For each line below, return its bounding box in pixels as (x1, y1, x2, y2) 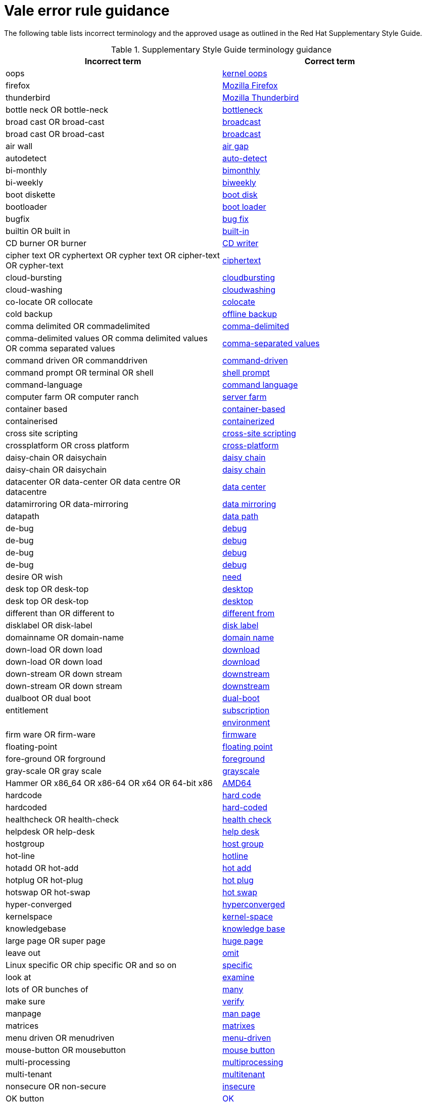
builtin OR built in (6, 225, 70, 236)
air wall (6, 141, 33, 151)
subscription (222, 705, 270, 715)
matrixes (222, 1020, 255, 1031)
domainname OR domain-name (6, 632, 124, 642)
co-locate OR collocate (6, 296, 93, 307)
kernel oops (222, 68, 267, 78)
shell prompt (222, 367, 270, 378)
